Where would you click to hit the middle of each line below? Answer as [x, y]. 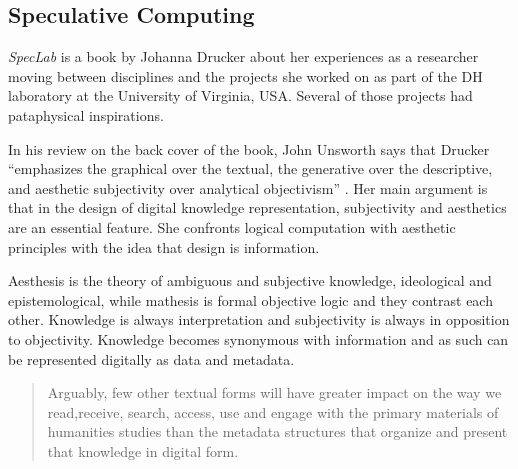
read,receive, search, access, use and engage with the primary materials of [273, 411]
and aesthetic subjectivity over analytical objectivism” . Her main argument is [248, 187]
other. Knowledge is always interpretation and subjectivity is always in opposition [259, 319]
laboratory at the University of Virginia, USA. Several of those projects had [240, 95]
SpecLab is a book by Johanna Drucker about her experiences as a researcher [243, 56]
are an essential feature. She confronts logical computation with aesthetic [232, 226]
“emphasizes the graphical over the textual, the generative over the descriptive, [250, 168]
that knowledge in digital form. [143, 450]
